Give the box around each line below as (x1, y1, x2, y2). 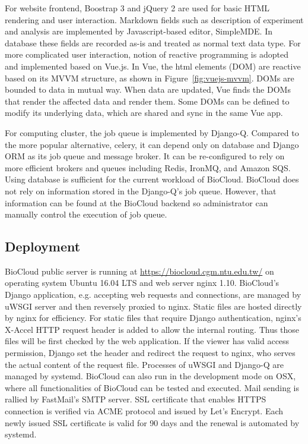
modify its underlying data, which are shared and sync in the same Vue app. (5, 106, 283, 119)
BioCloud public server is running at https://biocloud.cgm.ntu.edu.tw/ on (5, 264, 274, 277)
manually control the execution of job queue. (5, 208, 167, 221)
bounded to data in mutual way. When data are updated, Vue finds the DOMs (5, 83, 291, 96)
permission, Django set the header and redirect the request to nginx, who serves (5, 347, 296, 359)
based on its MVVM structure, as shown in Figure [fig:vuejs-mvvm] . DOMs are (5, 71, 294, 84)
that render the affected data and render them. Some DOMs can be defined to (5, 95, 290, 107)
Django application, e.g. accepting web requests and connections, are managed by (5, 288, 301, 301)
